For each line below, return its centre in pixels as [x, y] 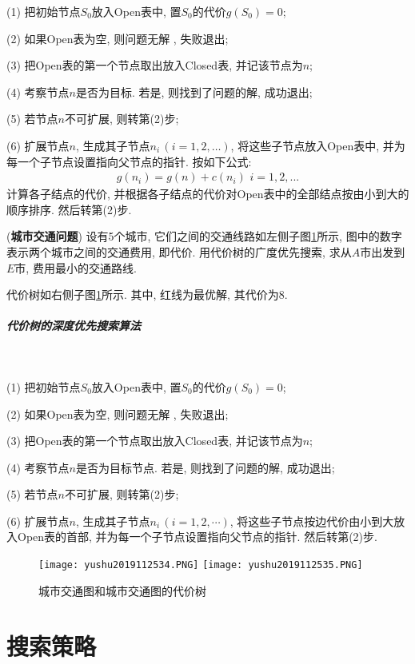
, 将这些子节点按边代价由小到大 [312, 521]
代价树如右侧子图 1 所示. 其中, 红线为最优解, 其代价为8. [147, 294]
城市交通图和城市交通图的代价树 [122, 590]
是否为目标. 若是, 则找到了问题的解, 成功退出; [194, 91]
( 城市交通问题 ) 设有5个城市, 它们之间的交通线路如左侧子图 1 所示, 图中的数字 [204, 236]
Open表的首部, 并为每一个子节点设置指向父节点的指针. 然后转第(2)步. [197, 537]
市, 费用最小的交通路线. [76, 267]
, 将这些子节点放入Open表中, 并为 [318, 145]
